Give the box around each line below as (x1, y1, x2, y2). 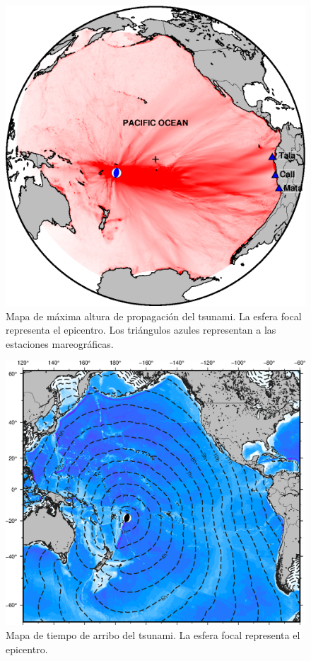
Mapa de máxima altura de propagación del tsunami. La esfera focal (6, 308, 302, 323)
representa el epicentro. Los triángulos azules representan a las (6, 322, 276, 337)
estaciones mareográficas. (6, 336, 114, 351)
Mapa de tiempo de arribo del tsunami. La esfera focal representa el (6, 628, 300, 643)
